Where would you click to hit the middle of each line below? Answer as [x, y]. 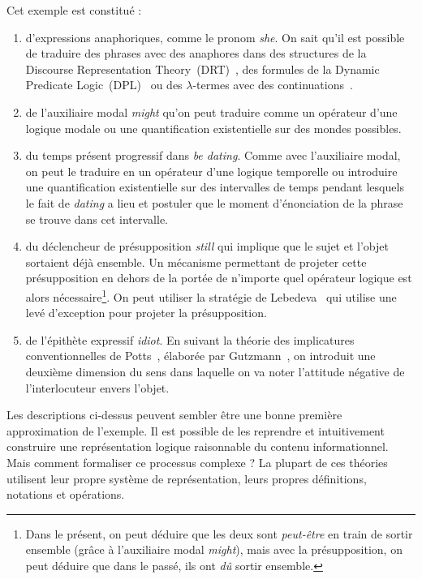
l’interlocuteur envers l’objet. [97, 387]
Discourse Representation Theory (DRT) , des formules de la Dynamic [202, 69]
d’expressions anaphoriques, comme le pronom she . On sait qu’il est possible [215, 37]
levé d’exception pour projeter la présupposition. [146, 313]
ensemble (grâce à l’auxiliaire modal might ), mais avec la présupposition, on [214, 549]
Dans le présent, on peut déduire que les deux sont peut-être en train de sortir [219, 533]
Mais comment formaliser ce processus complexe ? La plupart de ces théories [197, 462]
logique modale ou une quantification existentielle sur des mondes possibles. [213, 128]
